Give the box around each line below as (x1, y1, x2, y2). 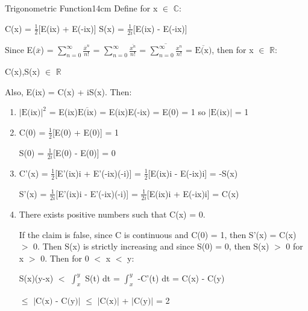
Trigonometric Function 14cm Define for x (5, 2, 158, 14)
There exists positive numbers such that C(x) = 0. (19, 208, 206, 221)
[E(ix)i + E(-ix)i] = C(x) (146, 187, 239, 199)
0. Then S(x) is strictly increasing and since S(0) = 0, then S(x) (33, 240, 269, 253)
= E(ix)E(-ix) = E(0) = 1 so (99, 105, 206, 118)
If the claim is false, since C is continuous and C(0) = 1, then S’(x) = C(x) (19, 228, 297, 240)
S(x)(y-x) (19, 272, 54, 284)
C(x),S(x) (5, 64, 40, 77)
